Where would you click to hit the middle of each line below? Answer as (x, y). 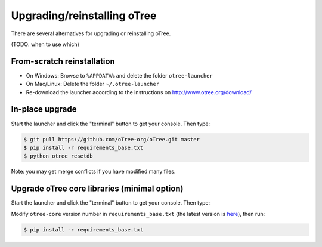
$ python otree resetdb (58, 156)
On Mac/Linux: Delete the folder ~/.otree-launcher (93, 84)
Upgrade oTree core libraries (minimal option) (97, 189)
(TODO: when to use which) (45, 44)
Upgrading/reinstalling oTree (84, 16)
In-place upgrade (44, 109)
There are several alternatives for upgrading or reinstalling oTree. (91, 33)
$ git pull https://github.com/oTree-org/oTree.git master (112, 139)
